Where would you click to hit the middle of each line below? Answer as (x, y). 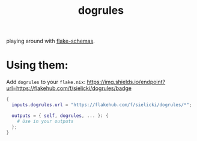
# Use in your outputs (45, 121)
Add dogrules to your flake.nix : (46, 82)
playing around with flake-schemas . (50, 41)
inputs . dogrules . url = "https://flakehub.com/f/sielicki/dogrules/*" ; (102, 105)
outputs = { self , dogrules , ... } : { (60, 115)
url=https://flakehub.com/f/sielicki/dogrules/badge (69, 88)
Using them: (37, 65)
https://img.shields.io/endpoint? (126, 82)
